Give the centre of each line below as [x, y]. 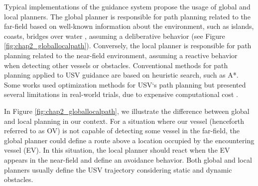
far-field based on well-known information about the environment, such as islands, [129, 26]
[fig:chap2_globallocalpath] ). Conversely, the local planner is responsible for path [128, 46]
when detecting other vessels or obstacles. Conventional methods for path [116, 65]
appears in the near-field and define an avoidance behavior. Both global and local [128, 159]
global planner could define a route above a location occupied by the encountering [129, 140]
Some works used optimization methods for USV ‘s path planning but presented [125, 84]
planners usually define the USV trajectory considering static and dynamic [118, 169]
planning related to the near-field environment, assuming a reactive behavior [121, 55]
